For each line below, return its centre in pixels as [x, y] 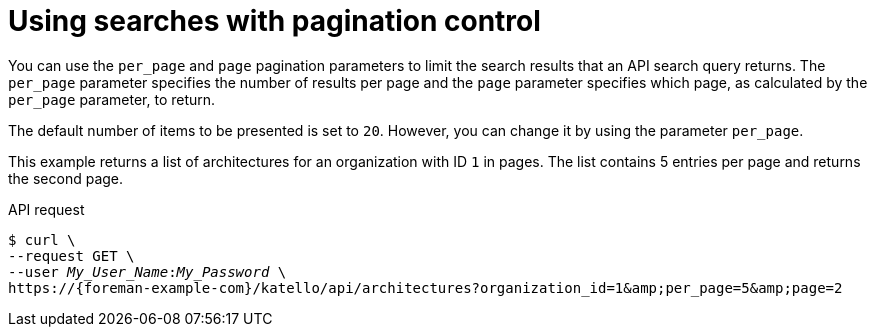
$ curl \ [42, 239]
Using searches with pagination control [274, 21]
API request [46, 209]
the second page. [66, 178]
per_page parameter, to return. [112, 99]
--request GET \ [71, 255]
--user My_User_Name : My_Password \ [147, 271]
